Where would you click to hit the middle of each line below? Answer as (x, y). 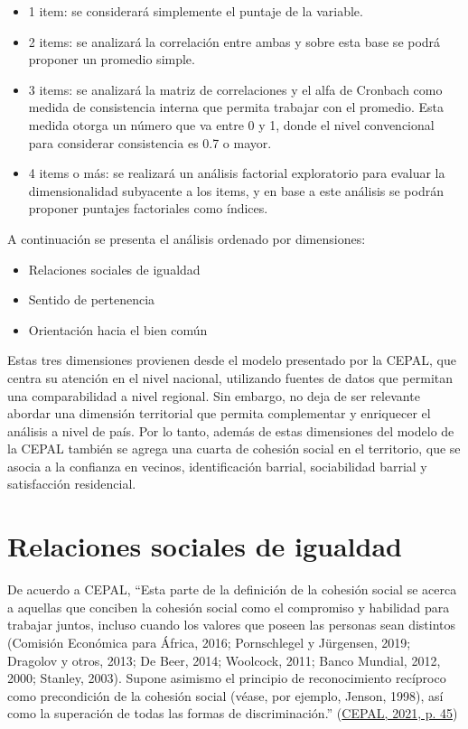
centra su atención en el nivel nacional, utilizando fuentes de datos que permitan (230, 377)
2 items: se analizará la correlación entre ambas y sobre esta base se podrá (234, 41)
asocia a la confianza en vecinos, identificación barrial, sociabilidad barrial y (217, 466)
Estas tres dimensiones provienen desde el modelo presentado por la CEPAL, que (232, 360)
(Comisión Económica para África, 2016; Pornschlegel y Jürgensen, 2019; (209, 642)
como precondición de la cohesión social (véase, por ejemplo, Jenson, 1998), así (225, 695)
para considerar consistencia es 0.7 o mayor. (150, 142)
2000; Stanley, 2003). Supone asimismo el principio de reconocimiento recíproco (227, 678)
